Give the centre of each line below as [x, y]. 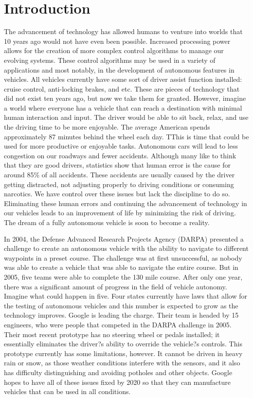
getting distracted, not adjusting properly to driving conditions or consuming [119, 184]
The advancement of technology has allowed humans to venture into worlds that [123, 31]
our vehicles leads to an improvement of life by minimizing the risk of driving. [120, 213]
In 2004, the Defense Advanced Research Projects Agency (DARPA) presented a [124, 238]
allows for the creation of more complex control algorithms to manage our [114, 50]
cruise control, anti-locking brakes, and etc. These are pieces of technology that [122, 88]
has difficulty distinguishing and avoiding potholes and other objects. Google [118, 372]
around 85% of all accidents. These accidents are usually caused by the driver [119, 175]
